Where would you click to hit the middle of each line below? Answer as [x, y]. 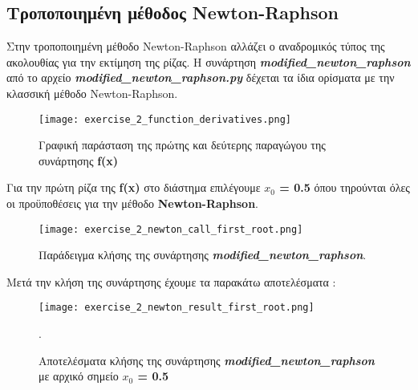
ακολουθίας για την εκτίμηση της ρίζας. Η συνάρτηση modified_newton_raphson [209, 61]
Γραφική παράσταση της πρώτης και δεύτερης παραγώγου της [182, 145]
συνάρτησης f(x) [79, 160]
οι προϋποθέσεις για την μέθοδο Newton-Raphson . [133, 203]
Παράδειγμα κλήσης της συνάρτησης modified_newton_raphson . [203, 255]
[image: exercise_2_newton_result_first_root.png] [177, 308]
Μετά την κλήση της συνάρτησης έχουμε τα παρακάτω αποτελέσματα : [171, 281]
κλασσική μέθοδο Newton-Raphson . [92, 93]
